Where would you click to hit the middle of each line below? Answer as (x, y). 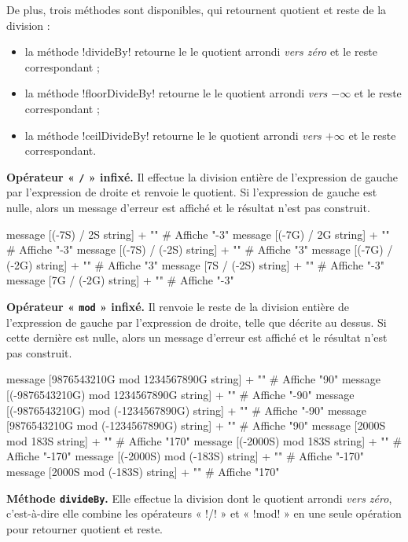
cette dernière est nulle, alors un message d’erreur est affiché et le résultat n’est (197, 337)
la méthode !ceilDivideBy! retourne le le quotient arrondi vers (173, 135)
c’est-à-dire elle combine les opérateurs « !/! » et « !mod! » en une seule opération (204, 513)
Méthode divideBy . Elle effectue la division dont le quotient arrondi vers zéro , (199, 498)
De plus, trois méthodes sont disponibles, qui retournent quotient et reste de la (197, 9)
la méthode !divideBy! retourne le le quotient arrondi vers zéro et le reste (201, 51)
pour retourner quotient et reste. (85, 528)
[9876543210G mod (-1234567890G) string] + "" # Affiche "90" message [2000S (196, 425)
